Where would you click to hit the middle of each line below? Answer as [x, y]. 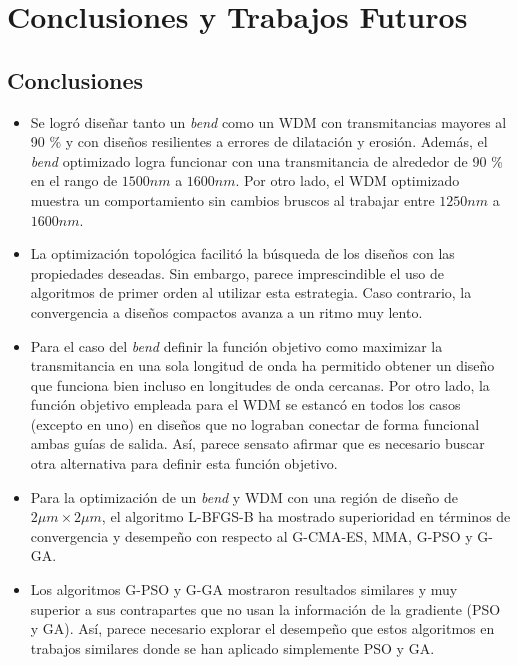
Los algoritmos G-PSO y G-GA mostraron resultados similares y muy [244, 589]
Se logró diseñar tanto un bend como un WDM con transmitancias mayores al [268, 121]
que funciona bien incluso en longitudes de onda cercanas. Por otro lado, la [260, 384]
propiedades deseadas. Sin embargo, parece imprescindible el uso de [237, 272]
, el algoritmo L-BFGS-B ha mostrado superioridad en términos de [306, 516]
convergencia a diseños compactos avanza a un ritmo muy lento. [226, 311]
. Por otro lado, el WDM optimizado [347, 180]
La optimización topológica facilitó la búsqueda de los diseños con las [242, 253]
